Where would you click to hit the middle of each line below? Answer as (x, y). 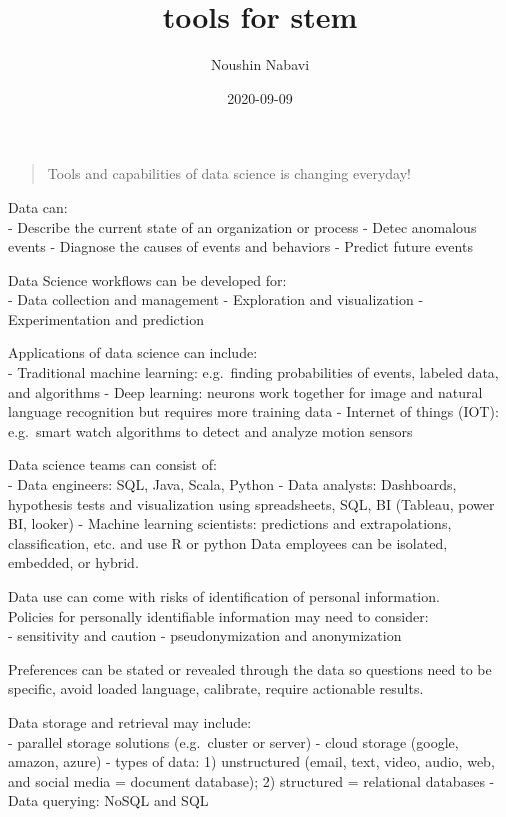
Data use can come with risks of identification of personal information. (224, 596)
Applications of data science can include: (133, 352)
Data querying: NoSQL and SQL (108, 800)
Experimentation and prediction (106, 318)
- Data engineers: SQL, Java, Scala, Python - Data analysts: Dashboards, (232, 484)
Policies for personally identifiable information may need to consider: (218, 615)
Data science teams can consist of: (112, 464)
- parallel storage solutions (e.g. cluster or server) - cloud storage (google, (233, 741)
